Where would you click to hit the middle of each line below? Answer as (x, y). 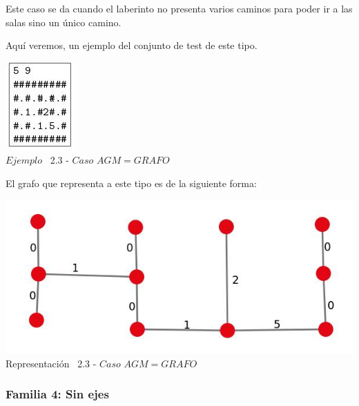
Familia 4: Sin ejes (57, 394)
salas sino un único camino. (64, 22)
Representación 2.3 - (51, 363)
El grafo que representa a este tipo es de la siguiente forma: (131, 183)
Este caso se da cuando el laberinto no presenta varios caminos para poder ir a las (179, 8)
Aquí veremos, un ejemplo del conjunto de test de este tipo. (132, 45)
